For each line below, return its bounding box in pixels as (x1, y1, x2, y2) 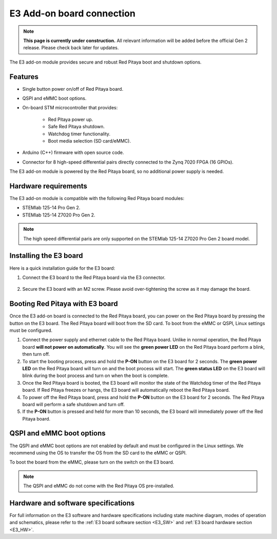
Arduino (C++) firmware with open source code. (22, 149, 124, 156)
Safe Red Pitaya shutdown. (48, 124, 105, 130)
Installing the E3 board (9, 251, 83, 260)
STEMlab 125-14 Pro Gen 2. (22, 205, 81, 211)
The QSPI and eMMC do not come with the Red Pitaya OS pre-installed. (23, 483, 174, 489)
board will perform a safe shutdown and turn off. (22, 401, 125, 407)
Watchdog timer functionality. (48, 131, 110, 137)
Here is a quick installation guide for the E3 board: (9, 265, 115, 271)
